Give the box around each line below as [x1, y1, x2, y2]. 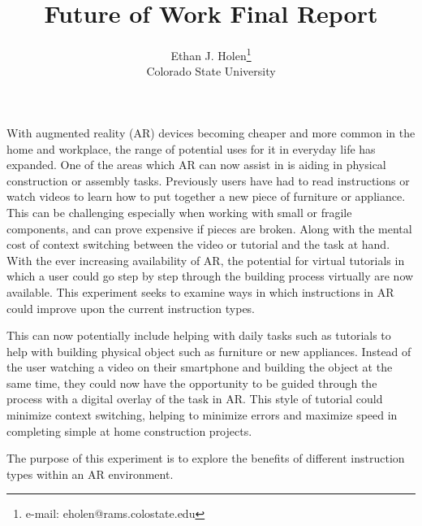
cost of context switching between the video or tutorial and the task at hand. [6, 236, 390, 253]
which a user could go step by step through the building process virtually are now [6, 267, 414, 285]
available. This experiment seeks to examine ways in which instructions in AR [6, 283, 394, 300]
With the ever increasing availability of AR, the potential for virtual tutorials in [6, 251, 405, 268]
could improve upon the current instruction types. [6, 299, 256, 316]
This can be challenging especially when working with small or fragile [6, 203, 352, 220]
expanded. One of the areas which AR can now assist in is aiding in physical [6, 156, 386, 173]
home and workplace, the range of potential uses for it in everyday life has [6, 140, 376, 157]
